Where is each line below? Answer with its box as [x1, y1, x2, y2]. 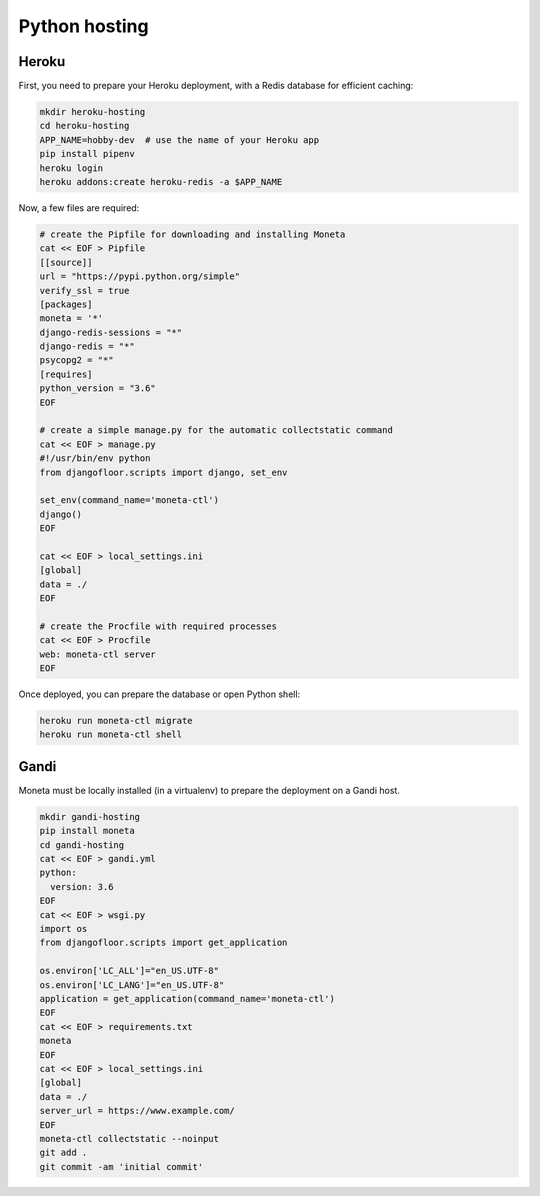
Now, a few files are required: [18, 201, 140, 214]
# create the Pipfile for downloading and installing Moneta [39, 228, 346, 240]
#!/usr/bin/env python [39, 453, 151, 464]
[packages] [39, 298, 93, 310]
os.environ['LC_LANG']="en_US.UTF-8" [39, 979, 225, 990]
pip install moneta [39, 825, 135, 837]
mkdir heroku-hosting [39, 106, 146, 118]
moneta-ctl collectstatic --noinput [39, 1133, 220, 1144]
